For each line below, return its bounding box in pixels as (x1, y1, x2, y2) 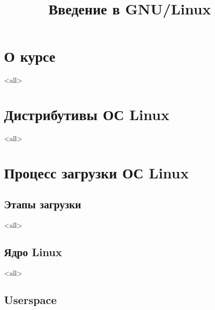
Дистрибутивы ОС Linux (4, 104, 170, 125)
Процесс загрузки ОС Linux (4, 162, 189, 182)
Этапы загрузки (4, 196, 81, 212)
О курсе (4, 46, 56, 66)
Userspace (4, 292, 57, 307)
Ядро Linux (4, 244, 62, 260)
